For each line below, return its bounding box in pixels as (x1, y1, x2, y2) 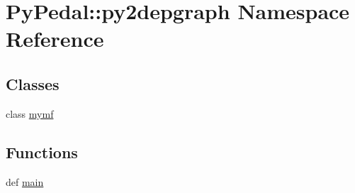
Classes (6, 72, 60, 94)
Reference (6, 24, 104, 53)
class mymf (6, 106, 54, 121)
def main (6, 174, 44, 189)
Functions (6, 140, 78, 162)
